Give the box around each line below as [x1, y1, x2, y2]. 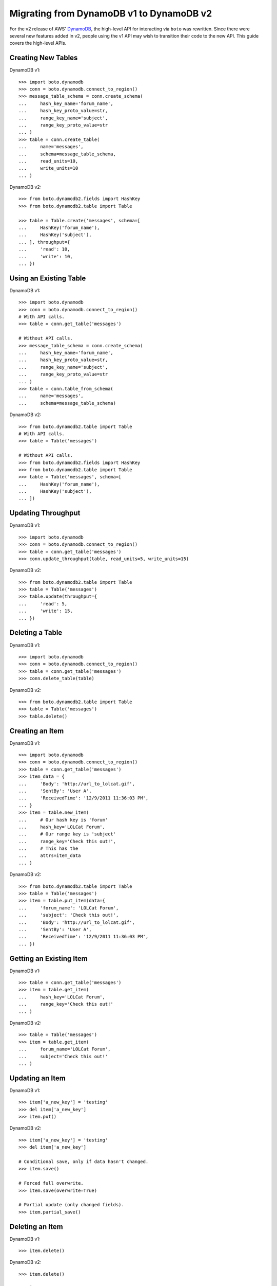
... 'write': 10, [18, 254, 73, 259]
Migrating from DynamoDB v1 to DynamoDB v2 [9, 8, 212, 19]
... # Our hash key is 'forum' [18, 817, 108, 823]
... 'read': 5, [18, 601, 68, 606]
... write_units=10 [18, 165, 78, 171]
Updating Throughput [9, 509, 81, 517]
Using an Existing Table [9, 274, 86, 282]
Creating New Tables [9, 53, 78, 62]
